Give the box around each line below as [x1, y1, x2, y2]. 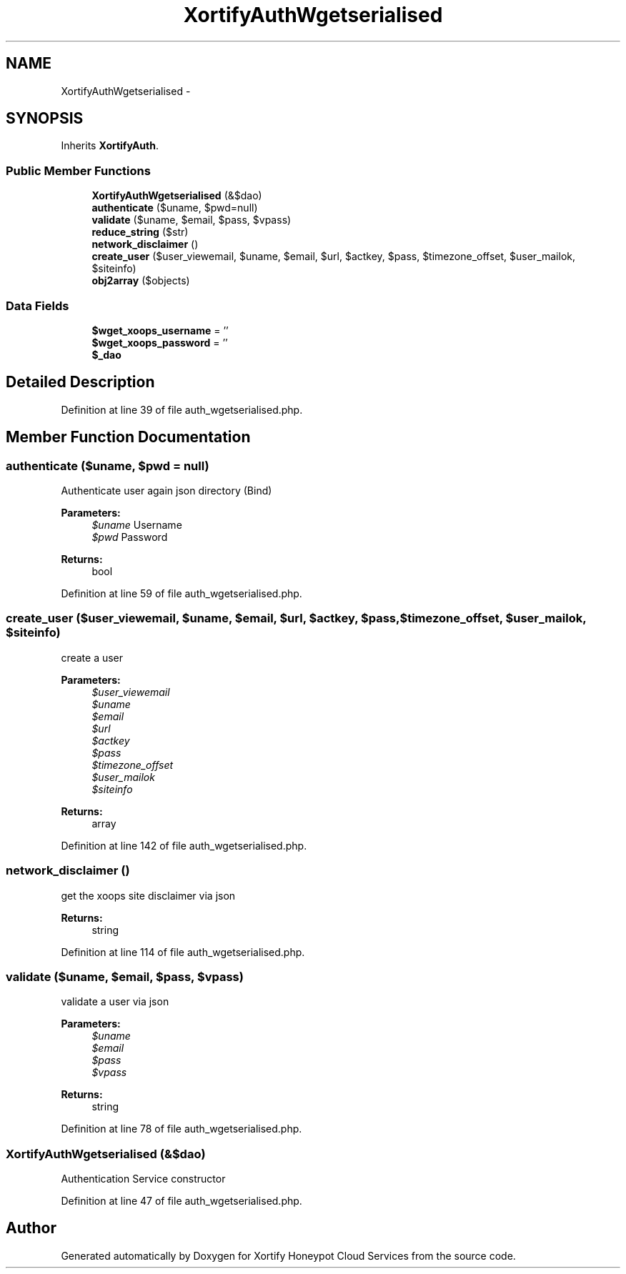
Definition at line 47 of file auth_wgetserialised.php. [61, 1195, 302, 1207]
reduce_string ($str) [91, 226, 189, 239]
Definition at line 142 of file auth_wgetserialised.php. [61, 839, 307, 852]
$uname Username [91, 519, 182, 531]
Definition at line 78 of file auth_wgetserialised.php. [61, 1123, 302, 1135]
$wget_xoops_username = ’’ [91, 324, 229, 337]
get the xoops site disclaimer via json [61, 889, 236, 902]
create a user [61, 651, 124, 664]
